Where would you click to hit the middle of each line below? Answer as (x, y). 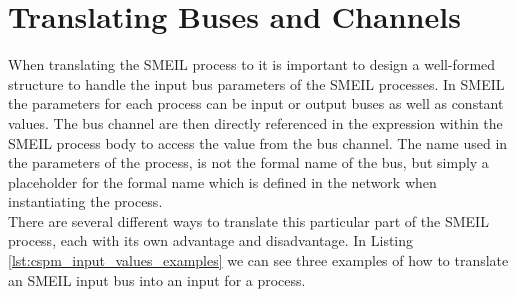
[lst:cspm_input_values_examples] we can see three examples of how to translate (258, 260)
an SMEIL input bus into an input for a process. (157, 279)
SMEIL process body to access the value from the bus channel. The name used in (258, 142)
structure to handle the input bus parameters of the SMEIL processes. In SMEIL (256, 83)
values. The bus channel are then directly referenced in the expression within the (255, 122)
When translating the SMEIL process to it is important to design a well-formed (252, 64)
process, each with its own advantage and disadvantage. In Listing (211, 240)
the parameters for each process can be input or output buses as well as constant (256, 103)
